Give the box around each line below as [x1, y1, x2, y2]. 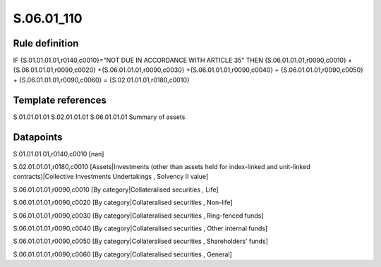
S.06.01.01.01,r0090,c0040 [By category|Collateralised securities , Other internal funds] [13, 224, 268, 232]
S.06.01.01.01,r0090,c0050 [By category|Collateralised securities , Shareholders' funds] [13, 237, 268, 246]
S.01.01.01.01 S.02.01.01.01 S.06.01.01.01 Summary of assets [13, 113, 186, 121]
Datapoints [13, 131, 63, 143]
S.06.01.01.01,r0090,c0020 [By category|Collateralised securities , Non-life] [13, 198, 233, 207]
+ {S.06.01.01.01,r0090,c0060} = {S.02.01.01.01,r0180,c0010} [13, 75, 190, 84]
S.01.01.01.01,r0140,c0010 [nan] [13, 149, 104, 158]
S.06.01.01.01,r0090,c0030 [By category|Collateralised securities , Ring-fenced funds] [13, 211, 264, 220]
